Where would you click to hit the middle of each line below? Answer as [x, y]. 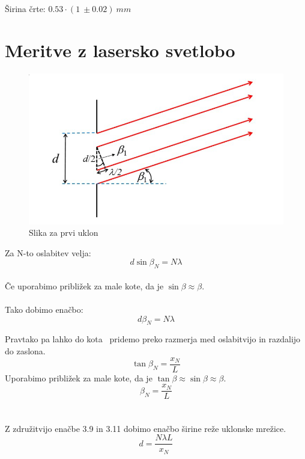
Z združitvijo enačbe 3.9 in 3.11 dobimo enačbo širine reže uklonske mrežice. [146, 428]
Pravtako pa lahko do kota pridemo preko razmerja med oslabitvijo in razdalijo [153, 339]
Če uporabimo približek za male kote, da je [84, 285]
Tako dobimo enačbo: [44, 310]
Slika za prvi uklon [64, 233]
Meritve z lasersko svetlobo [120, 50]
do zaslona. [25, 351]
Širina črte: [25, 8]
